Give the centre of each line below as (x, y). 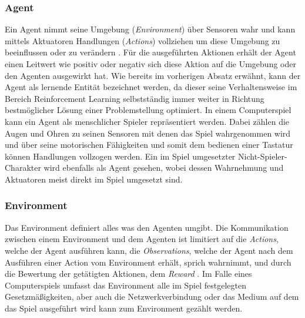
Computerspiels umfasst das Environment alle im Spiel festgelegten (125, 285)
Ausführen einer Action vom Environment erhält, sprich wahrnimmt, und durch (148, 262)
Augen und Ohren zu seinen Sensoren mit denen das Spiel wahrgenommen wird (148, 133)
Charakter (23, 168)
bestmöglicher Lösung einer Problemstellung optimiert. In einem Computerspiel (148, 110)
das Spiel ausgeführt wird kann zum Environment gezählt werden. (124, 308)
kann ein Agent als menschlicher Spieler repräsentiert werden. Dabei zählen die (147, 121)
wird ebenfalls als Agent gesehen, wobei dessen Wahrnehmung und (164, 168)
